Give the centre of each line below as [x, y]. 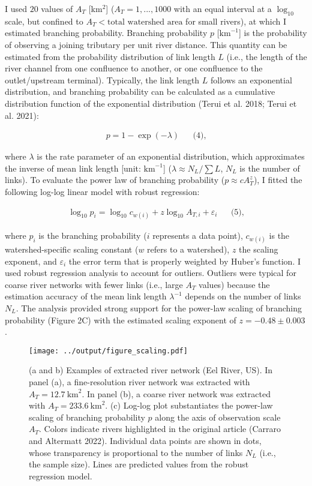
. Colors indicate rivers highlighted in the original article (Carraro [160, 429]
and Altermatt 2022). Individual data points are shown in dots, [145, 440]
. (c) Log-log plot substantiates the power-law [189, 405]
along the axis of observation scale [218, 417]
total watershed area [145, 22]
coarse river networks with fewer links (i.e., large [94, 284]
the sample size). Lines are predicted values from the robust [139, 464]
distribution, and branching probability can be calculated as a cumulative [140, 91]
